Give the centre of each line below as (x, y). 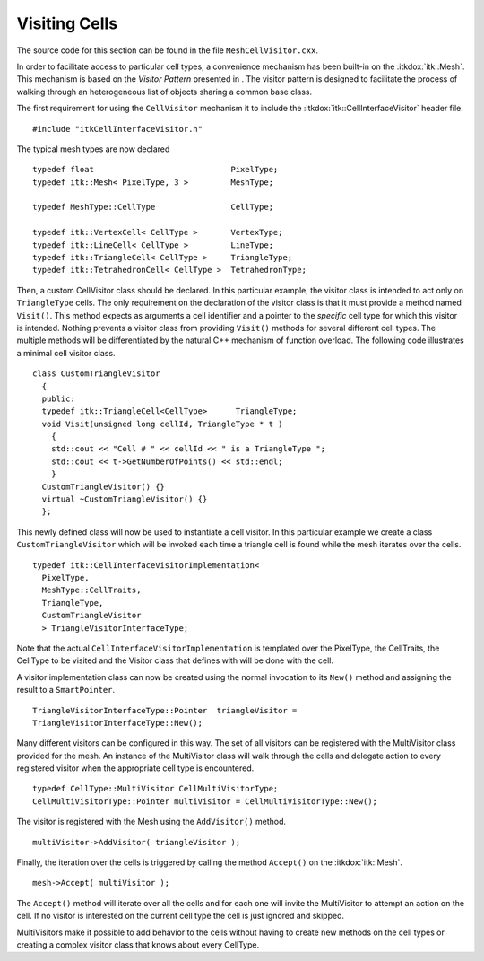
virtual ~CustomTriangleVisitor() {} (125, 499)
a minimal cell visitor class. (66, 353)
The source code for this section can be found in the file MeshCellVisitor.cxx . (167, 50)
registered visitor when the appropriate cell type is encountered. (135, 768)
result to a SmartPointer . (66, 690)
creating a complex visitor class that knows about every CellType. (138, 944)
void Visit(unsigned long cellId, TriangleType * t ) (162, 424)
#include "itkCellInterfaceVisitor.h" (118, 129)
